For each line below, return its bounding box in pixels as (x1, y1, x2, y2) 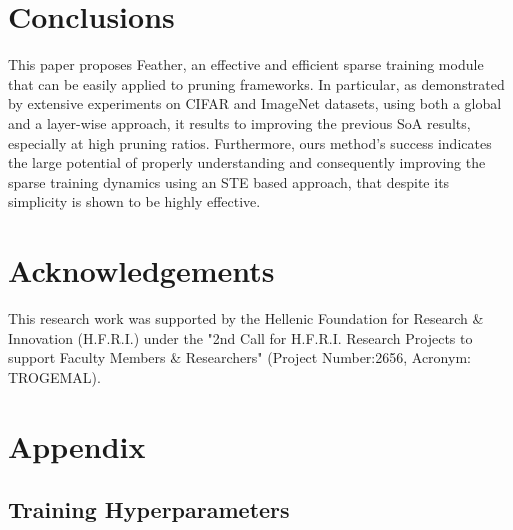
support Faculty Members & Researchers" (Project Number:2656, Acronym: (8, 347, 471, 368)
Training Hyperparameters (8, 494, 290, 525)
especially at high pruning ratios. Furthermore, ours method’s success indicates (8, 132, 492, 153)
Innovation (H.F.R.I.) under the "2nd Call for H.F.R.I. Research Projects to (8, 327, 473, 348)
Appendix (8, 425, 146, 466)
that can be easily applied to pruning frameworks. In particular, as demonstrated (8, 73, 505, 94)
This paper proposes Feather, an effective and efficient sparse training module (8, 54, 484, 75)
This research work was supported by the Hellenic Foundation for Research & (8, 308, 484, 328)
